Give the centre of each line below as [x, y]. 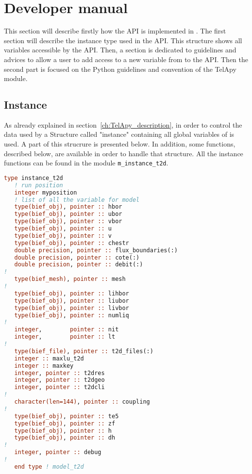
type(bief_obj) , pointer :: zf [65, 423]
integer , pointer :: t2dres [59, 373]
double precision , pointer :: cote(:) [77, 257]
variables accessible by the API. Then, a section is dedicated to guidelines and [120, 50]
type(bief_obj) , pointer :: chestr [72, 243]
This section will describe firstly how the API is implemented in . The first [115, 31]
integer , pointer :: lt [65, 337]
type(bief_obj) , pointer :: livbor [72, 308]
